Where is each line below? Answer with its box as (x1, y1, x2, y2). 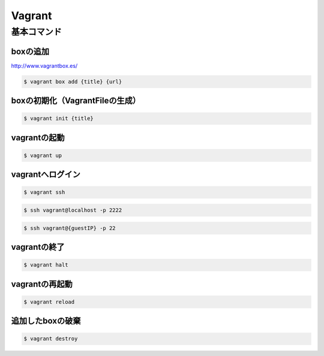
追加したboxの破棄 (11, 316, 81, 326)
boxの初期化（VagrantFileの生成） (11, 96, 141, 106)
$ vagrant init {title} (23, 115, 94, 122)
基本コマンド (11, 26, 62, 37)
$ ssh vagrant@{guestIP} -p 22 (23, 225, 116, 231)
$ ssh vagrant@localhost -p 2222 (23, 207, 122, 214)
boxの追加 (11, 46, 49, 56)
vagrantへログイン (11, 170, 81, 180)
